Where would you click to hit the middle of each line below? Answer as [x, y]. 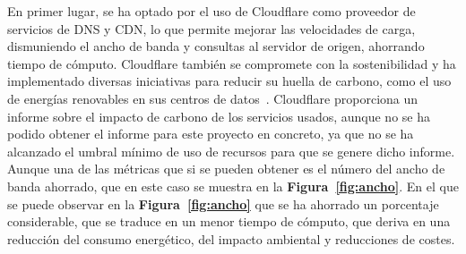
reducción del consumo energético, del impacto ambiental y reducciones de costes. [231, 238]
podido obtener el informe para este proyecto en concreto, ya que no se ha [211, 134]
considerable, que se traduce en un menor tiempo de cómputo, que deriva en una [229, 221]
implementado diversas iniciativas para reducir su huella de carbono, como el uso [229, 81]
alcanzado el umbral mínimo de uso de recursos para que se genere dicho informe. [231, 151]
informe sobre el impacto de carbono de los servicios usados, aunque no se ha [219, 116]
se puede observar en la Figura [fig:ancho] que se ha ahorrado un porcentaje [223, 203]
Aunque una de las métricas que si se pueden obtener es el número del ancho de [226, 169]
